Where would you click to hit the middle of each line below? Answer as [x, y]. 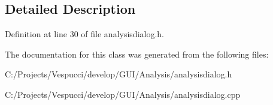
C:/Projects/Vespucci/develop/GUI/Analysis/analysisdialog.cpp [123, 94]
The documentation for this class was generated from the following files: [137, 54]
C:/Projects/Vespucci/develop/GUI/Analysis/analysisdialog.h [119, 74]
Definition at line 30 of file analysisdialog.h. [84, 34]
